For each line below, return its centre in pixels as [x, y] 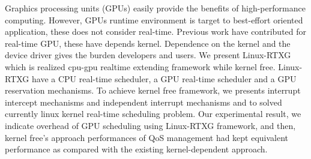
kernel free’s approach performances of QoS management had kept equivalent [147, 137]
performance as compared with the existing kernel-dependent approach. [136, 149]
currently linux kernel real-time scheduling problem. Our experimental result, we [153, 114]
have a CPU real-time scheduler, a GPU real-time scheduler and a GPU [164, 78]
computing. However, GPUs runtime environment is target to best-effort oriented [154, 19]
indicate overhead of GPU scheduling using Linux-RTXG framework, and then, [150, 125]
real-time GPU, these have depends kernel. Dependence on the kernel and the [148, 43]
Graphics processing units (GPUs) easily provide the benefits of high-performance [155, 8]
